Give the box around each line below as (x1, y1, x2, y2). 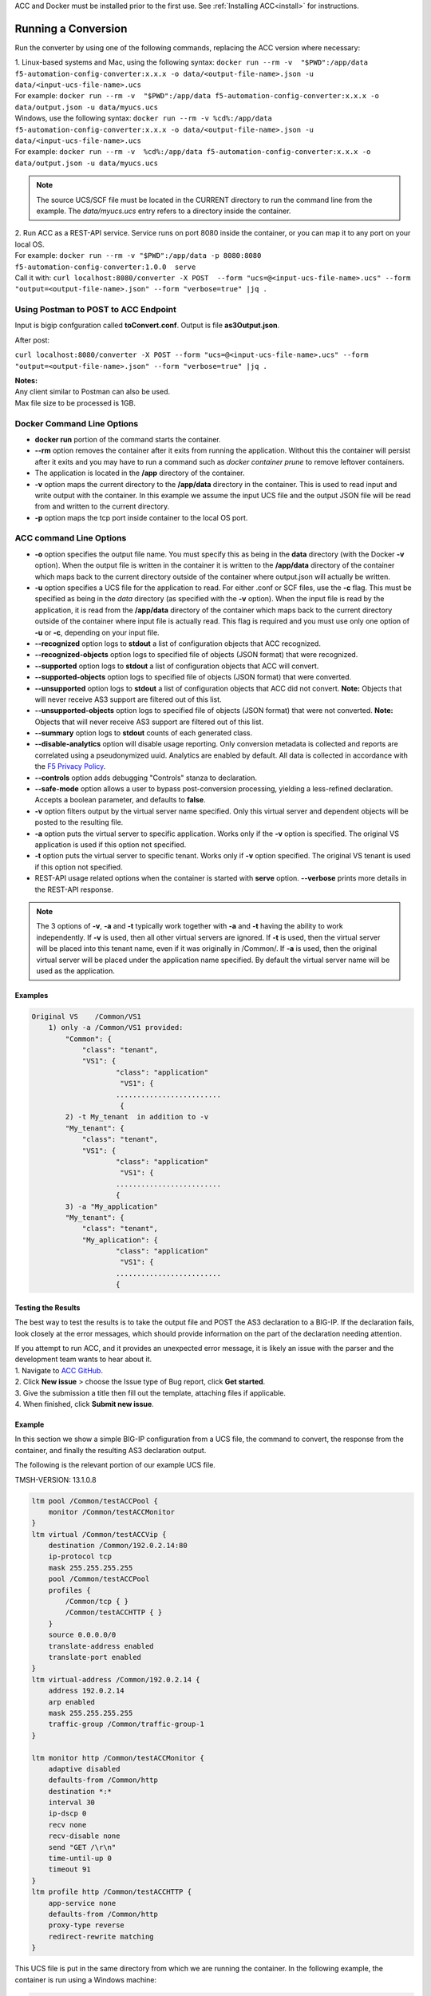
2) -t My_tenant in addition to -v (65, 1112, 209, 1122)
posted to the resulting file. (34, 818, 124, 827)
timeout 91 (48, 1865, 91, 1874)
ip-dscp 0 (48, 1809, 87, 1818)
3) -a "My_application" (65, 1202, 159, 1211)
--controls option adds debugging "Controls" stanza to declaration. (34, 773, 258, 782)
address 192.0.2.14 (48, 1686, 125, 1696)
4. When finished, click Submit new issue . (14, 1399, 155, 1408)
